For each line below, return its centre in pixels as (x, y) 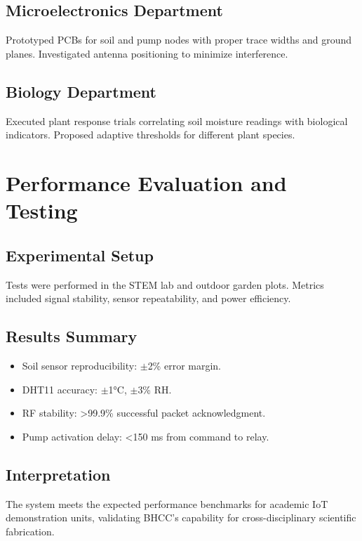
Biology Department (81, 91)
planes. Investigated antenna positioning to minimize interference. (147, 53)
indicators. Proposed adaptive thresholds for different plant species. (150, 135)
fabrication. (30, 531)
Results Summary (72, 336)
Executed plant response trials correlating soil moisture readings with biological (177, 120)
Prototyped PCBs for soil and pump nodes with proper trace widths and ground (179, 40)
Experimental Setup (80, 255)
